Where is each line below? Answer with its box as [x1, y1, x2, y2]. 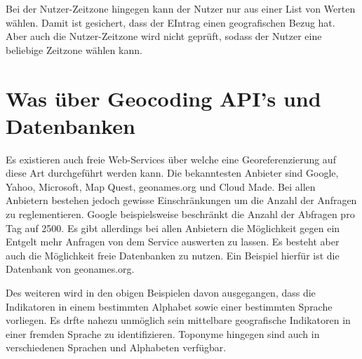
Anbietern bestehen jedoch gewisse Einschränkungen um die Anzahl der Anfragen [6, 193, 357, 208]
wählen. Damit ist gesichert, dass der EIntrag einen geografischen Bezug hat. [6, 15, 335, 29]
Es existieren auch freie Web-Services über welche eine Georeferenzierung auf [6, 151, 336, 166]
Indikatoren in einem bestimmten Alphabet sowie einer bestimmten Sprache [6, 299, 333, 313]
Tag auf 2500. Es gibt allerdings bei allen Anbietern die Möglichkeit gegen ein [6, 220, 340, 235]
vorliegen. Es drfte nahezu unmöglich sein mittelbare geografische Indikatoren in [6, 313, 351, 327]
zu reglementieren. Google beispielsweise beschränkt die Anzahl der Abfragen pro [6, 207, 355, 222]
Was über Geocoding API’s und [6, 83, 321, 112]
